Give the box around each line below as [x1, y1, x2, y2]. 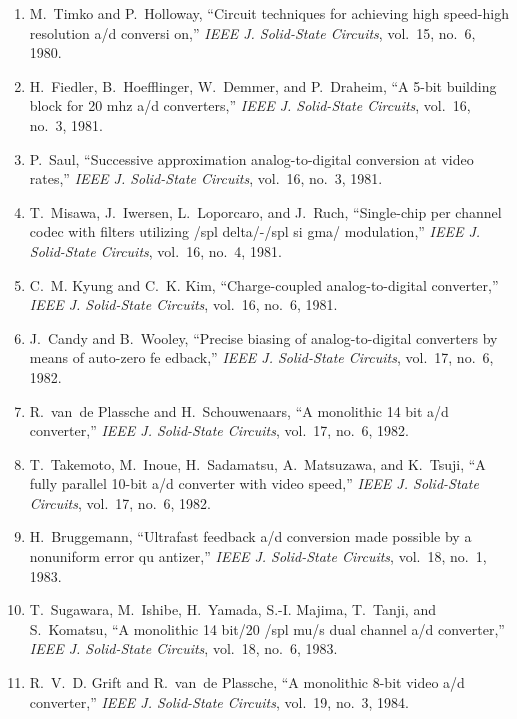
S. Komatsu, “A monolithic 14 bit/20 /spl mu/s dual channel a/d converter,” [29, 618, 505, 639]
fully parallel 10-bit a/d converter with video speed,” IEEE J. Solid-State [29, 473, 479, 494]
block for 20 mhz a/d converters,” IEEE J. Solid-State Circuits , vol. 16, [29, 95, 471, 116]
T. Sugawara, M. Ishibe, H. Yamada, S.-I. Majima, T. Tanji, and [29, 599, 436, 620]
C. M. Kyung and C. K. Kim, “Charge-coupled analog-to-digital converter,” [29, 274, 499, 295]
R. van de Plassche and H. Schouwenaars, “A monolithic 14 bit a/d [29, 400, 449, 421]
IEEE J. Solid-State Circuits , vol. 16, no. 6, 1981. [29, 294, 338, 315]
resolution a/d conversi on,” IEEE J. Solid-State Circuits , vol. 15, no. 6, [29, 22, 476, 43]
